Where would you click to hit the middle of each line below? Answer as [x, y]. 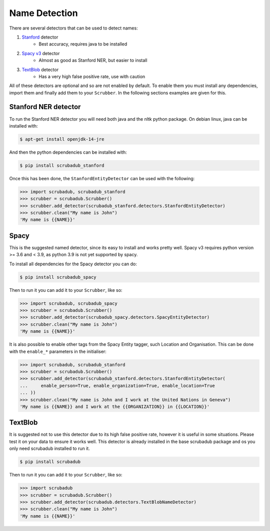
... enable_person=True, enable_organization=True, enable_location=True [117, 386]
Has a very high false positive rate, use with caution [92, 76]
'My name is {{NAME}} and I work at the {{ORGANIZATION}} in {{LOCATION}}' [115, 406]
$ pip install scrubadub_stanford [62, 165]
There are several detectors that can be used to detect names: [73, 28]
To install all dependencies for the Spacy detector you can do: [73, 264]
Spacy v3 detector [41, 53]
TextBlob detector [40, 70]
